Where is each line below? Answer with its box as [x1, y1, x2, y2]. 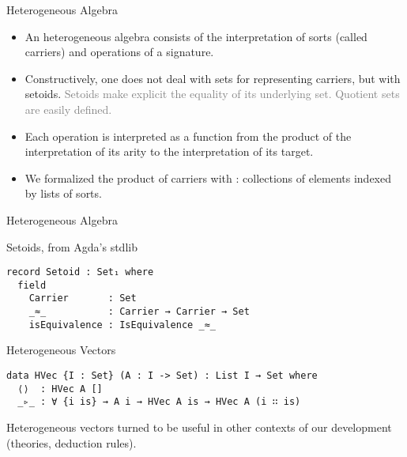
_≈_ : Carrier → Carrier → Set [28, 306, 250, 318]
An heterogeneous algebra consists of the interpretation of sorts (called [24, 28, 367, 44]
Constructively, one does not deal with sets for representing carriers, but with [24, 70, 401, 86]
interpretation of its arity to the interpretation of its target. [24, 143, 314, 160]
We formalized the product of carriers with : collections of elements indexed [24, 169, 391, 186]
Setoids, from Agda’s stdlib [6, 238, 138, 255]
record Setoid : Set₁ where [6, 266, 154, 278]
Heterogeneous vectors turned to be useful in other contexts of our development [6, 418, 392, 435]
